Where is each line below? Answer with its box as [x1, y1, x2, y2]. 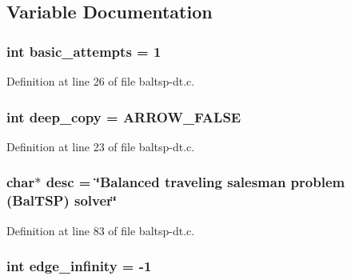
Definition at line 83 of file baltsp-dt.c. [6, 222, 195, 238]
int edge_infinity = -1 [6, 256, 152, 276]
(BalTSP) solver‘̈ [6, 190, 118, 210]
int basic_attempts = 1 [6, 41, 162, 61]
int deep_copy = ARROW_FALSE [6, 106, 241, 126]
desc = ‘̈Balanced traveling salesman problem [46, 172, 345, 192]
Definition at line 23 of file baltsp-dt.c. [6, 138, 195, 154]
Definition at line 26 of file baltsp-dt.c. [6, 73, 195, 89]
